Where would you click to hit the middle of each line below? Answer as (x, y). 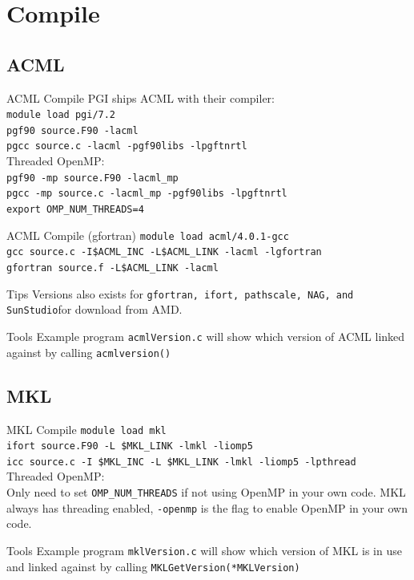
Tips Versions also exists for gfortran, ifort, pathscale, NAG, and (180, 293)
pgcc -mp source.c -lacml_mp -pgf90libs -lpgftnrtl (147, 194)
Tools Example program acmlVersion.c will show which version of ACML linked (206, 336)
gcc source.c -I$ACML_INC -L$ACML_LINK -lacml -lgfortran (164, 252)
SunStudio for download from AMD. (94, 309)
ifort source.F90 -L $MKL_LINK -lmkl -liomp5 (130, 446)
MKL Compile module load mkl (86, 429)
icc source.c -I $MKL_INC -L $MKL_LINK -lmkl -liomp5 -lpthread (181, 462)
